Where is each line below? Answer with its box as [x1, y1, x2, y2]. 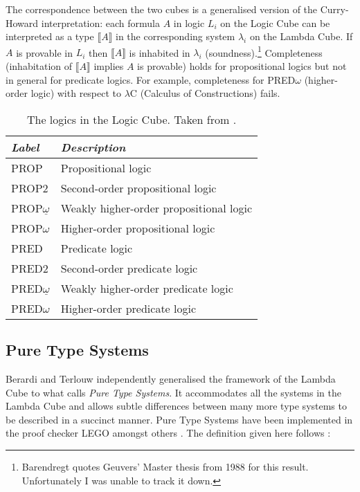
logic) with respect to [30, 86, 122, 100]
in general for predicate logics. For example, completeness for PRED [6, 72, 296, 86]
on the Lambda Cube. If [249, 29, 353, 44]
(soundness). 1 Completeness [205, 43, 323, 60]
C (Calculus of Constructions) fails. [129, 86, 280, 100]
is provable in [16, 45, 73, 60]
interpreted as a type [6, 29, 94, 44]
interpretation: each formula [41, 15, 161, 30]
